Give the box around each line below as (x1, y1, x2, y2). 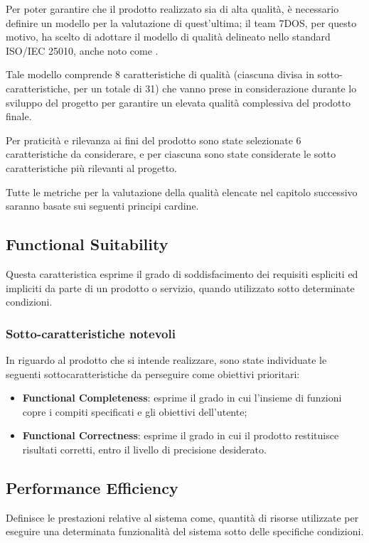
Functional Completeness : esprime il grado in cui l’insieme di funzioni (22, 390, 342, 405)
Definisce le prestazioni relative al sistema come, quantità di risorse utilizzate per (6, 510, 359, 525)
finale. (6, 109, 32, 124)
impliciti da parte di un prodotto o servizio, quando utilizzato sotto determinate (6, 280, 355, 295)
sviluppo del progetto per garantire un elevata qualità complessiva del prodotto (6, 95, 351, 109)
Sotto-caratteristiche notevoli (6, 324, 176, 342)
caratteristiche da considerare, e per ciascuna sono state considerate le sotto (6, 146, 336, 161)
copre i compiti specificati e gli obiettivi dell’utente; (22, 404, 247, 419)
